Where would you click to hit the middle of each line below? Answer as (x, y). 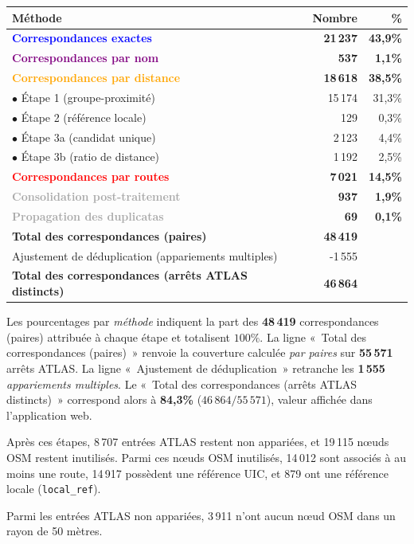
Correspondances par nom (86, 58)
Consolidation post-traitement (96, 196)
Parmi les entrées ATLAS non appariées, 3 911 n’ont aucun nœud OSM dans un (201, 515)
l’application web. (49, 415)
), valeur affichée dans (319, 399)
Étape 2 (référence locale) (84, 117)
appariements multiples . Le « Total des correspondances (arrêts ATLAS (182, 384)
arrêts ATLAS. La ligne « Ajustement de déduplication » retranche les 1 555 (196, 368)
